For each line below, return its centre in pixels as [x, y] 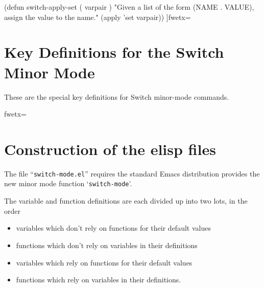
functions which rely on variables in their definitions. [99, 280]
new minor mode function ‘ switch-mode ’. [68, 183]
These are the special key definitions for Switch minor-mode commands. [117, 96]
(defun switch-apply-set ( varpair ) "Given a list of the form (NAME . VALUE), [129, 7]
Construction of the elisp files [110, 149]
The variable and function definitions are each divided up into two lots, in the [126, 201]
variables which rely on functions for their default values [104, 262]
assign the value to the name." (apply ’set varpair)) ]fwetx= [98, 17]
